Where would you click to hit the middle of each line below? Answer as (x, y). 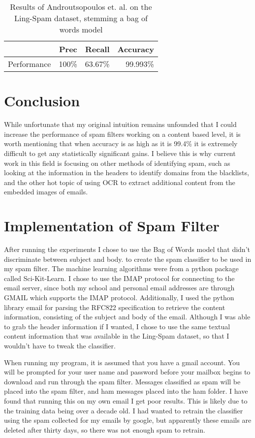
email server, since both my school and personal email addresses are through (119, 288)
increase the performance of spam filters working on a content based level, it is (122, 134)
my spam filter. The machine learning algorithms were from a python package (121, 268)
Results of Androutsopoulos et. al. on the (81, 7)
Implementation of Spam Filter (112, 226)
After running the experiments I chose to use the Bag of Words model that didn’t (127, 249)
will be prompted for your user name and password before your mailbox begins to (127, 372)
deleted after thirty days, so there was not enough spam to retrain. (105, 429)
